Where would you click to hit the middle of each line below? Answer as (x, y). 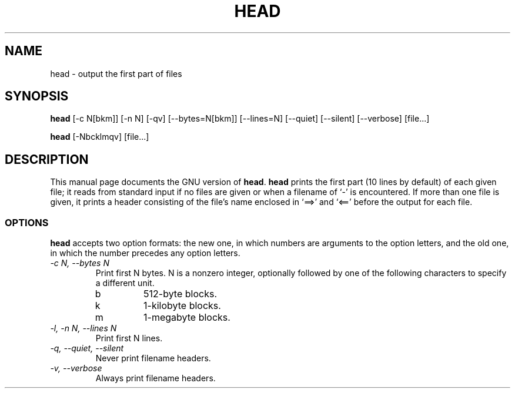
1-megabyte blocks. (187, 318)
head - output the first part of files (116, 73)
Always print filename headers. (155, 378)
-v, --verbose (76, 368)
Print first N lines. (129, 338)
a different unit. (125, 283)
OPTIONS (27, 222)
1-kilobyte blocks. (182, 306)
